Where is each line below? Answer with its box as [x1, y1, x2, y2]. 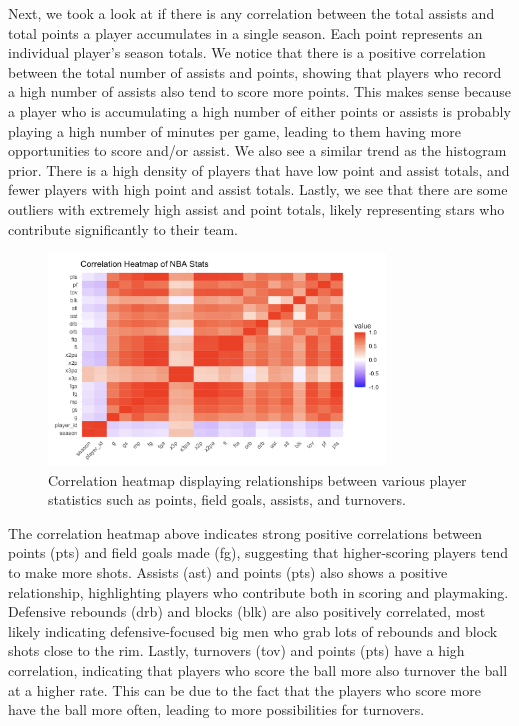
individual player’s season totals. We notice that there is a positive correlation [8, 42, 486, 63]
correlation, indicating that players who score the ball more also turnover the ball [8, 660, 508, 681]
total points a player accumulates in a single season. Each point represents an [8, 22, 483, 43]
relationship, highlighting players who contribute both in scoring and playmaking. [8, 581, 509, 602]
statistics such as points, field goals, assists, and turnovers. [48, 489, 406, 510]
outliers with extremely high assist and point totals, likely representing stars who [8, 198, 505, 219]
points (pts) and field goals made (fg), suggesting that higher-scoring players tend [8, 542, 509, 563]
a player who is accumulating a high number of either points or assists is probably [8, 100, 511, 121]
